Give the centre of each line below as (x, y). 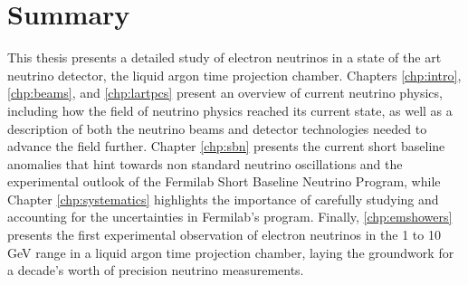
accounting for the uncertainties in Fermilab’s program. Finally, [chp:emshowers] (230, 217)
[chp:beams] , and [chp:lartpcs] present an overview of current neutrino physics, (225, 93)
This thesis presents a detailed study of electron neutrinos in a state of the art (224, 57)
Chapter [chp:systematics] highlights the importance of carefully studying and (223, 199)
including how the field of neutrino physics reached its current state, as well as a (230, 110)
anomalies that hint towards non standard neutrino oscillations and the (205, 163)
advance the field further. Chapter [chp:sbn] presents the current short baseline (226, 146)
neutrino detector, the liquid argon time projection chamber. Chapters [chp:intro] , (234, 75)
